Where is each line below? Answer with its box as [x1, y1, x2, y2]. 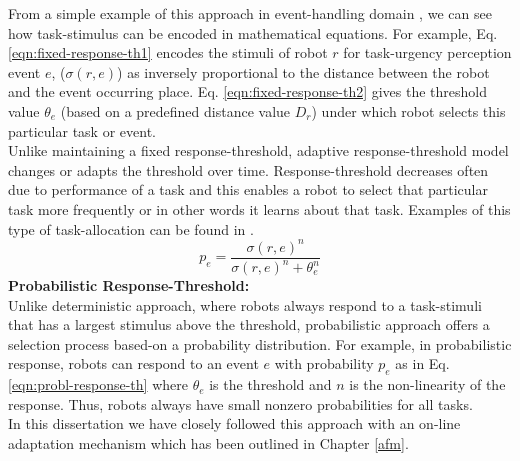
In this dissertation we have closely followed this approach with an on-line [8, 413, 461, 434]
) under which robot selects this [311, 100, 506, 121]
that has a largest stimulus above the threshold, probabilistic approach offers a [8, 314, 490, 335]
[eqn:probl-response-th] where [8, 374, 188, 395]
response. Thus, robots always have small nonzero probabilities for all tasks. [8, 393, 473, 414]
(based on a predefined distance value [60, 100, 291, 121]
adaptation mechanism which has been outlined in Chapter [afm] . [8, 432, 409, 453]
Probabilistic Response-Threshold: [8, 275, 250, 296]
